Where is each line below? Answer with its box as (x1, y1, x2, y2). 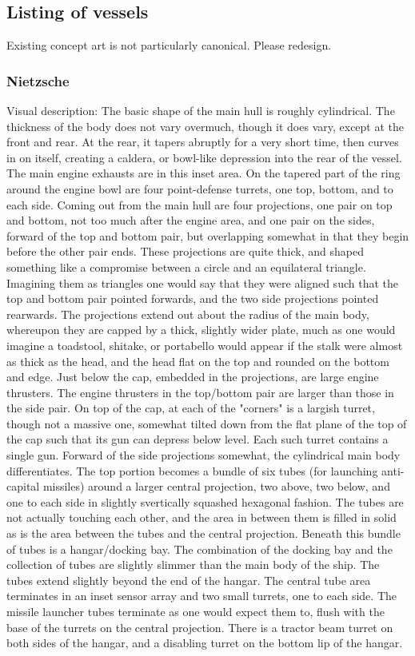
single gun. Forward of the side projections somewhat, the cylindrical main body (6, 447, 401, 463)
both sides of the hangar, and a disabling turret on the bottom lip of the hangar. (6, 634, 403, 651)
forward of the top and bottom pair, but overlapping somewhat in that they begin (6, 227, 409, 244)
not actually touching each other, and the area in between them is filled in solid (6, 509, 397, 526)
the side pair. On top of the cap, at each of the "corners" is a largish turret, (6, 400, 375, 416)
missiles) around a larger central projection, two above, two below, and (42, 478, 390, 495)
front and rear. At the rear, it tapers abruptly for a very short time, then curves (6, 133, 399, 150)
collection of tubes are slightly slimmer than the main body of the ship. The (6, 556, 380, 573)
